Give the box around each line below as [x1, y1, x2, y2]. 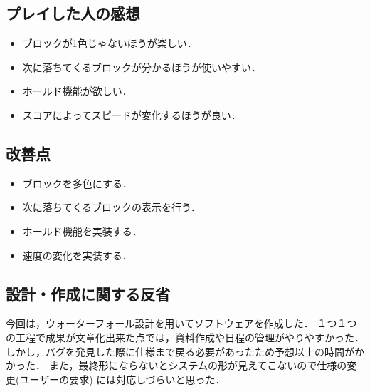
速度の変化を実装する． [22, 247, 132, 262]
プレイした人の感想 [6, 2, 140, 24]
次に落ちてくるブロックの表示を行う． [22, 200, 201, 215]
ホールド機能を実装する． [22, 223, 142, 238]
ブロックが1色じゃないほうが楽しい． [22, 36, 197, 51]
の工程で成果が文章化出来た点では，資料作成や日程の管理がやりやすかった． [6, 329, 364, 344]
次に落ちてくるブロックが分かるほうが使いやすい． [22, 59, 262, 74]
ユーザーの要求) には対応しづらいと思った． [19, 371, 226, 386]
